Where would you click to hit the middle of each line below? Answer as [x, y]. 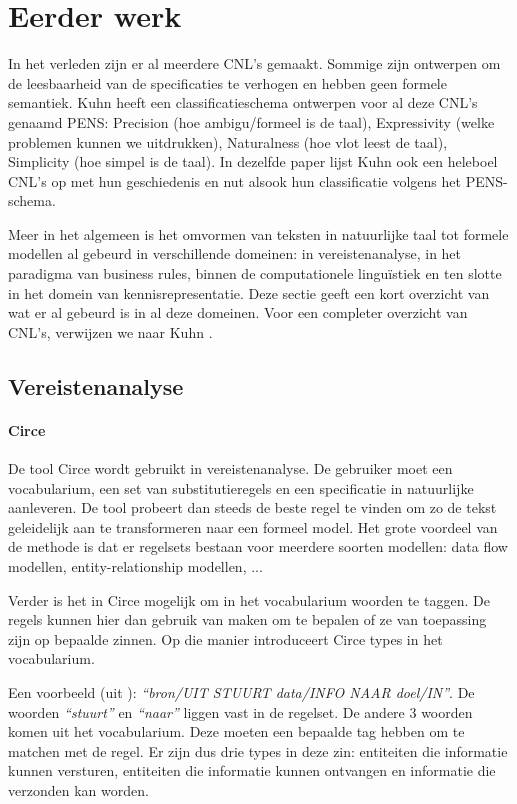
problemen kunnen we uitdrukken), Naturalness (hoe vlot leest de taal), [228, 141]
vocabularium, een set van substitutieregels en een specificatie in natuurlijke [241, 487]
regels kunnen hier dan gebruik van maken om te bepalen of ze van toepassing [247, 619]
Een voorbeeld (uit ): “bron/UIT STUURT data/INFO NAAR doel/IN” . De [241, 691]
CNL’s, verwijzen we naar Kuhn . [110, 331]
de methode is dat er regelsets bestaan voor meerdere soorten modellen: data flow [258, 546]
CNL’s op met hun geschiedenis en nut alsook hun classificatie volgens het [234, 180]
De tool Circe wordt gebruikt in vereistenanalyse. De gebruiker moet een [230, 468]
